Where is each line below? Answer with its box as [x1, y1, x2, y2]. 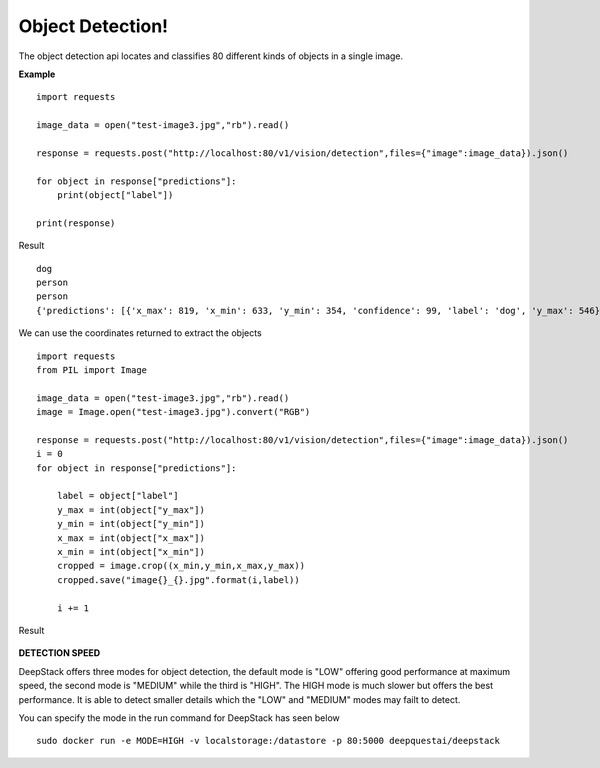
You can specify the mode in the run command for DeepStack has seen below [18, 711, 340, 724]
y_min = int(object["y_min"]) [56, 518, 205, 530]
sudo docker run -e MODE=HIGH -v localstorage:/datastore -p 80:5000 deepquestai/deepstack [36, 735, 500, 747]
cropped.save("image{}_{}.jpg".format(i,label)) [56, 574, 300, 585]
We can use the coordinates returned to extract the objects [18, 327, 262, 339]
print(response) [36, 217, 116, 229]
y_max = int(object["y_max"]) [56, 504, 205, 515]
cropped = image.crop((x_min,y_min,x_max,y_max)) [56, 560, 305, 572]
